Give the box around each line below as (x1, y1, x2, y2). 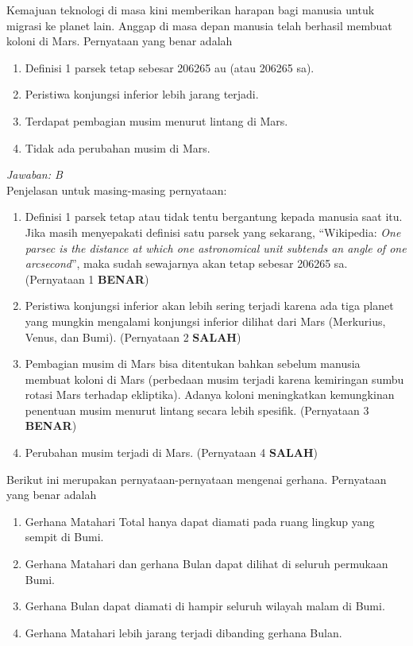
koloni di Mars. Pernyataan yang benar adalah (6, 33, 233, 49)
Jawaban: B (6, 166, 63, 183)
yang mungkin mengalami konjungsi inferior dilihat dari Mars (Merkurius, (25, 312, 386, 329)
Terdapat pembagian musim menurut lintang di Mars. (25, 112, 288, 129)
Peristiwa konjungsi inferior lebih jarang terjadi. (25, 86, 259, 103)
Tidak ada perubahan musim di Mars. (25, 139, 210, 156)
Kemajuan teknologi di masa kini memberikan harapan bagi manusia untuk (6, 2, 375, 17)
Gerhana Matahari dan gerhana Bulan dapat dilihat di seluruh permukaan (25, 555, 388, 572)
